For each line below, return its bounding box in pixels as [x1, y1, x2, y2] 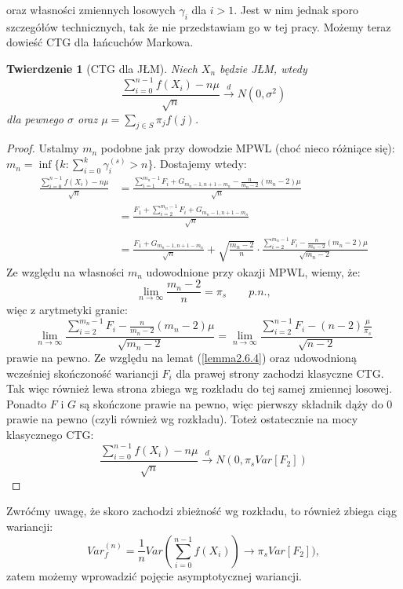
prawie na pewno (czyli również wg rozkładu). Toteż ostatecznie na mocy [6, 411, 358, 427]
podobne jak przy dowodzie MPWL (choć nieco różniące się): [100, 140, 395, 156]
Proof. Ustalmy [6, 140, 79, 156]
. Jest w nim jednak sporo [234, 2, 358, 17]
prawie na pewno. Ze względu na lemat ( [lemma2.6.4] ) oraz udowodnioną [6, 349, 357, 366]
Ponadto [6, 395, 47, 412]
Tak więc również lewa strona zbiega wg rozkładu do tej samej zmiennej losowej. [6, 380, 393, 397]
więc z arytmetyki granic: [6, 302, 128, 318]
